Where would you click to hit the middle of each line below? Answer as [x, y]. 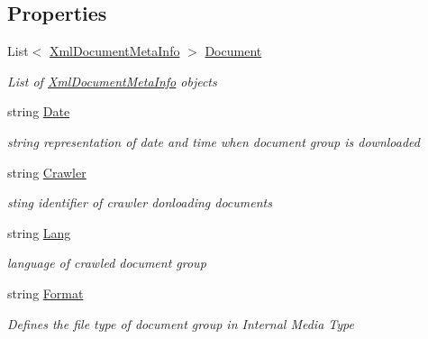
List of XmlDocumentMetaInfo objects [112, 81]
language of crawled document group [107, 263]
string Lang [39, 232]
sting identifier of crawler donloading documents [140, 202]
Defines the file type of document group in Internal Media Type [181, 323]
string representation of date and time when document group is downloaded [214, 141]
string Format [46, 293]
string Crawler [47, 172]
